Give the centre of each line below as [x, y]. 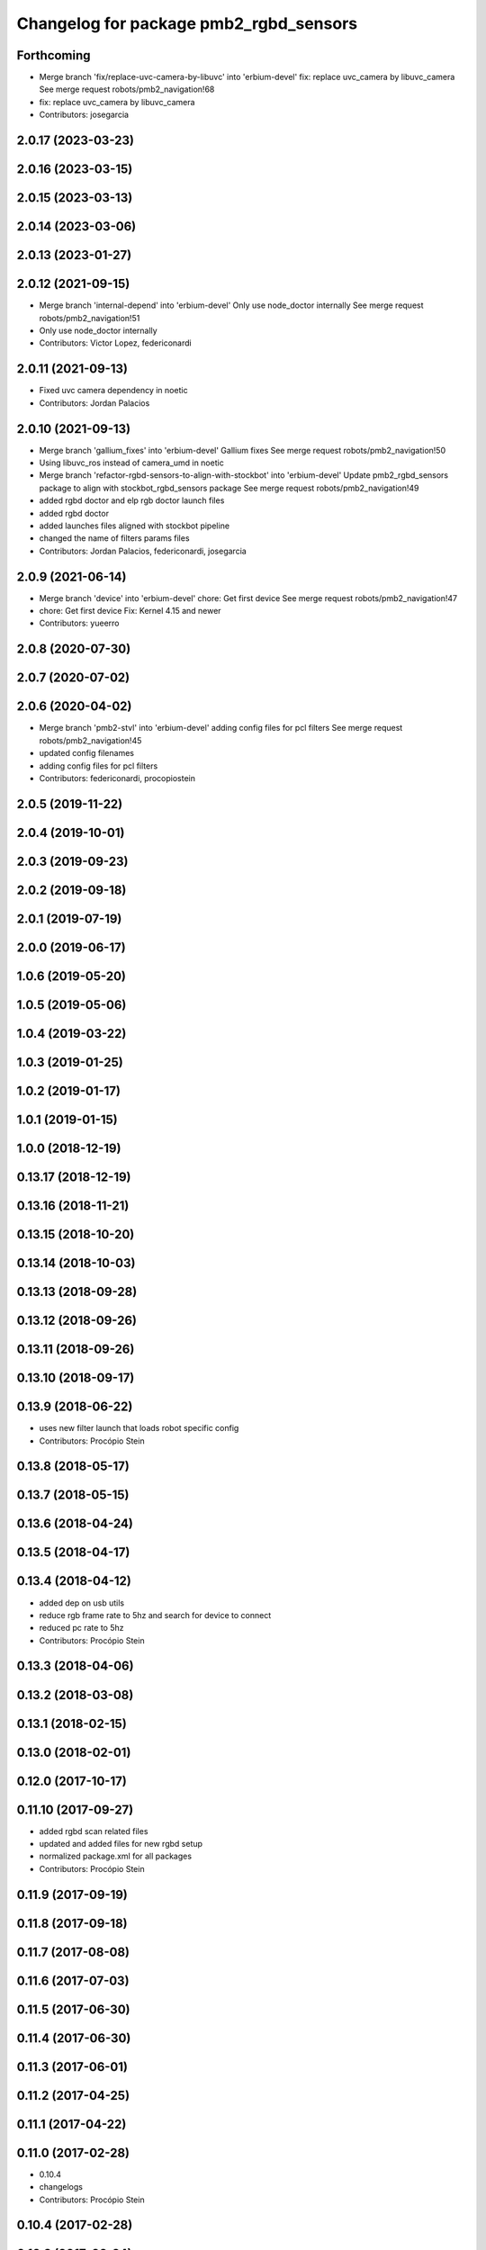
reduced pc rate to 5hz [81, 1628]
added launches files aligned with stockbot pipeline [134, 526]
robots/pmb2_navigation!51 [90, 318]
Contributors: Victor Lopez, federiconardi [116, 343]
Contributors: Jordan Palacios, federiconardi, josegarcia [143, 551]
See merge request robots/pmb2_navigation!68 [127, 89]
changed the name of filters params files [114, 538]
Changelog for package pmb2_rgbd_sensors [187, 23]
